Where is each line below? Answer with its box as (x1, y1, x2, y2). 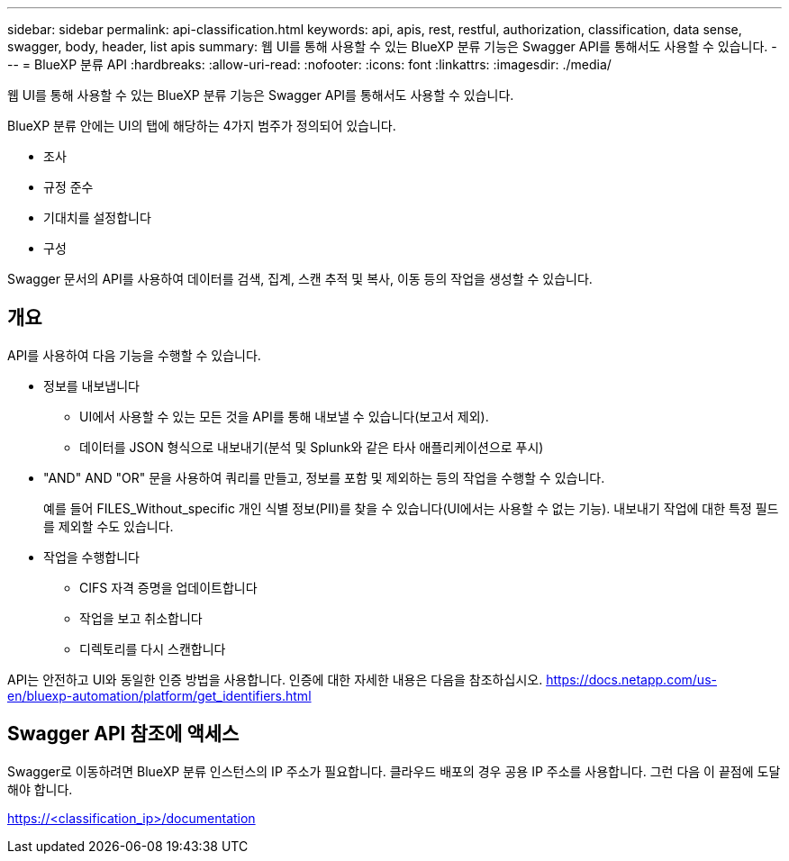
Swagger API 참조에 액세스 (7, 722, 240, 746)
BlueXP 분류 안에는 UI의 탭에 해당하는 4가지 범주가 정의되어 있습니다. (7, 118, 396, 133)
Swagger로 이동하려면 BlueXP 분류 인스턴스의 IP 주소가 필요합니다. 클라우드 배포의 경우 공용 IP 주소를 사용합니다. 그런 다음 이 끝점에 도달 (7, 763, 781, 779)
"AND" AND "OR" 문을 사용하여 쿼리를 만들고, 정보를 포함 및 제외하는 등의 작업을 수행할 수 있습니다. (43, 469, 605, 485)
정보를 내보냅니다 (43, 377, 140, 394)
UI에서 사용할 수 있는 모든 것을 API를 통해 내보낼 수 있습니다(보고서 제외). (79, 408, 489, 424)
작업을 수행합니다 (43, 548, 140, 565)
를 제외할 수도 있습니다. (43, 518, 174, 534)
